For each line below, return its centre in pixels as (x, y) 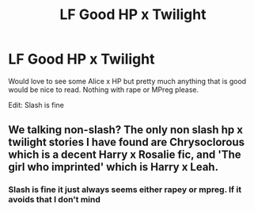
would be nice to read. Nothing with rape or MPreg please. (104, 90)
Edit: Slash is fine (36, 105)
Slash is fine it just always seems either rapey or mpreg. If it (125, 190)
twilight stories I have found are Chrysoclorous (127, 142)
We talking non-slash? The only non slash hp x (126, 130)
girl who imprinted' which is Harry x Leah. (114, 167)
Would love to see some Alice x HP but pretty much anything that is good (127, 81)
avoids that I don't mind (55, 200)
